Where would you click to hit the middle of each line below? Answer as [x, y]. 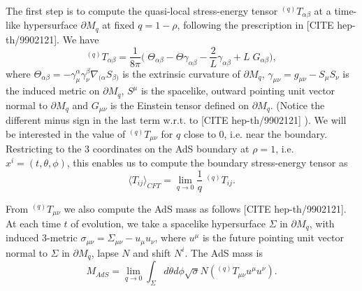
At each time [33, 223]
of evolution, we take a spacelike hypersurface [168, 223]
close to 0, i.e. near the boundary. [255, 133]
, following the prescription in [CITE [255, 25]
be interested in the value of [66, 133]
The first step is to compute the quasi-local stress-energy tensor [142, 10]
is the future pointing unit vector [273, 237]
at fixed [118, 25]
